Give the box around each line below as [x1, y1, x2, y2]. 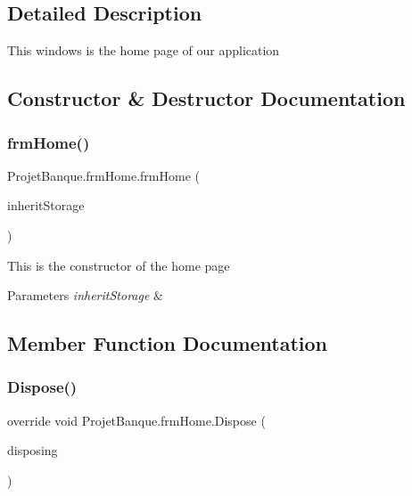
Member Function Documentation [7, 329, 328, 357]
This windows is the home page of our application [7, 41, 280, 60]
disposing [7, 441, 58, 459]
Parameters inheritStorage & [7, 286, 163, 305]
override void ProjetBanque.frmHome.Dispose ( [7, 411, 266, 429]
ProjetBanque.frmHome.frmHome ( [7, 166, 200, 184]
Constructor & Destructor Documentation [7, 85, 406, 112]
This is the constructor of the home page [7, 256, 230, 274]
